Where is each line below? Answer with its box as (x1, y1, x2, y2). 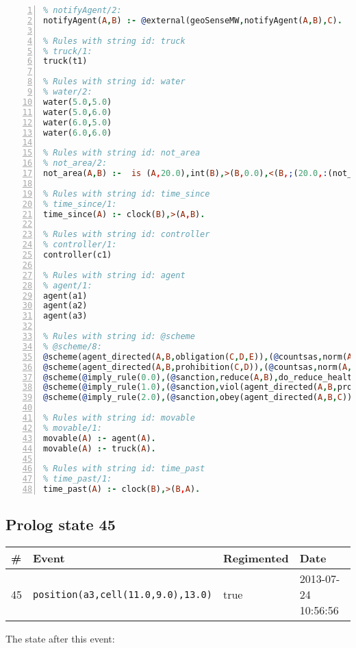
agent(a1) (43, 290, 88, 301)
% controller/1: (43, 240, 117, 250)
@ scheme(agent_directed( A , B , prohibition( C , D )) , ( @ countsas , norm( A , (43, 362, 353, 372)
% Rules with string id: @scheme (43, 332, 195, 341)
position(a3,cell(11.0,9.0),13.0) (33, 588, 212, 600)
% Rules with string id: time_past (43, 464, 205, 474)
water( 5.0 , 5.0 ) (43, 97, 112, 107)
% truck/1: (43, 46, 92, 56)
